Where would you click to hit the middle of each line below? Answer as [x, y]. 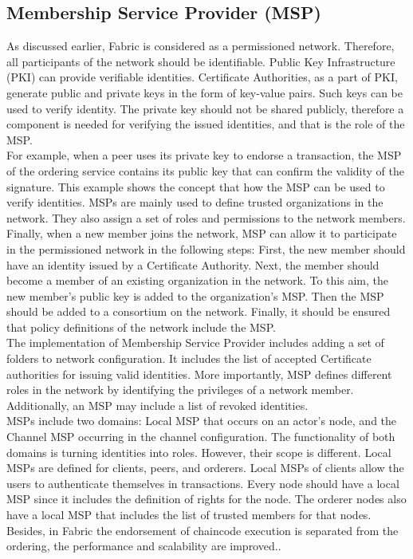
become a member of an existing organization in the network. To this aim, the [197, 280]
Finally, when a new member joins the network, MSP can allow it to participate [202, 233]
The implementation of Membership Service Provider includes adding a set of [195, 342]
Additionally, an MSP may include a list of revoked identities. [157, 405]
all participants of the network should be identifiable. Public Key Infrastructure [201, 61]
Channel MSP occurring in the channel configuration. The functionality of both [201, 437]
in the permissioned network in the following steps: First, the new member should [206, 248]
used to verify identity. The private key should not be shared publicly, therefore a [205, 108]
